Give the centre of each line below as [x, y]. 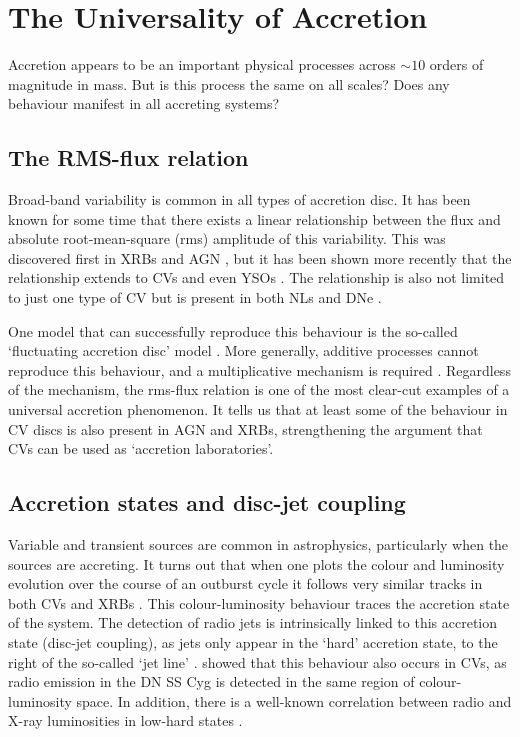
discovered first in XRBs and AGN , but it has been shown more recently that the [260, 257]
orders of [456, 64]
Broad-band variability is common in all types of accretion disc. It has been [239, 199]
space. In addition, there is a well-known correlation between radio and [294, 700]
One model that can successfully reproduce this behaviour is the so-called [233, 330]
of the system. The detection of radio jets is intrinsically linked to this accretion [253, 622]
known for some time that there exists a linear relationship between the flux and [254, 218]
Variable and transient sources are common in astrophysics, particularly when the [258, 544]
